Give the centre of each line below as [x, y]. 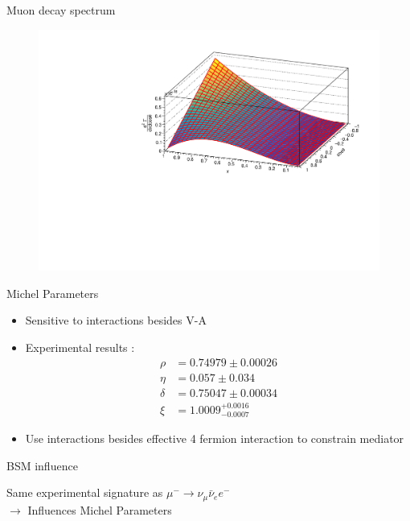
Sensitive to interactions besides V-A [116, 320]
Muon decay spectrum [61, 10]
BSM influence [42, 465]
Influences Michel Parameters [100, 509]
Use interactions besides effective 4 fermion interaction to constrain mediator [215, 438]
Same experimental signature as [85, 492]
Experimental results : [80, 347]
